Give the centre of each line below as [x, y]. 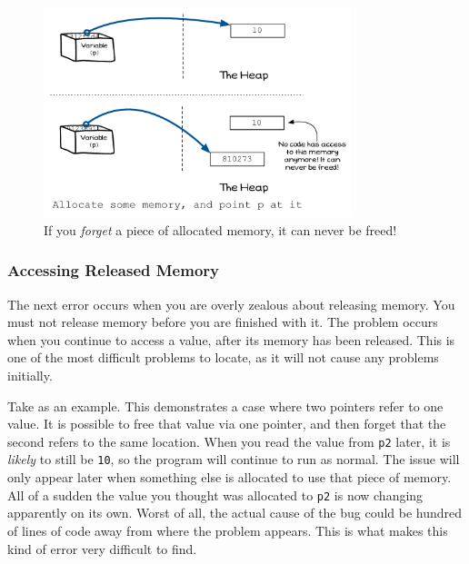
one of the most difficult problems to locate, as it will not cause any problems [223, 357]
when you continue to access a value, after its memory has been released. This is [231, 339]
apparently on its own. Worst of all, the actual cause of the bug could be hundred [235, 513]
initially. [30, 375]
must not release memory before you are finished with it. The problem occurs [223, 322]
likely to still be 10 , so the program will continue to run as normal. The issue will [234, 459]
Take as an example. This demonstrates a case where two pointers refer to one [225, 406]
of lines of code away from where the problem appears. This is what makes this [228, 530]
